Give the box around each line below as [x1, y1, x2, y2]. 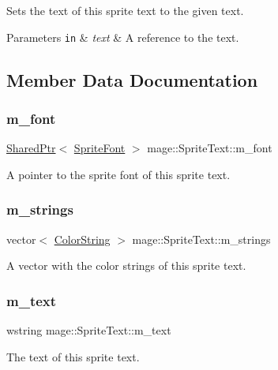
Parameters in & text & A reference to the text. [6, 28, 239, 45]
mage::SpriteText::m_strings [132, 230, 271, 247]
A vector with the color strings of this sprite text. [6, 257, 246, 274]
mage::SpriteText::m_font [147, 140, 272, 156]
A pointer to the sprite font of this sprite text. [6, 166, 231, 182]
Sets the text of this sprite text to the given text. [6, 2, 244, 18]
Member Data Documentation [6, 67, 258, 92]
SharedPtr [6, 140, 56, 156]
